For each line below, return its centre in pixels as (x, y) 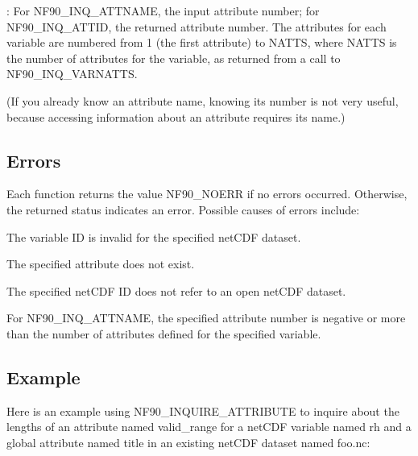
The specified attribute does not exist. (101, 264)
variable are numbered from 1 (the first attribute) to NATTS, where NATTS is (202, 42)
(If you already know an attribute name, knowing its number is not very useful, (203, 100)
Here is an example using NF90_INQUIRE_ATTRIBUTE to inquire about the (203, 410)
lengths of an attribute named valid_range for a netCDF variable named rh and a (209, 427)
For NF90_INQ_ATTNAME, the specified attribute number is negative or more (206, 318)
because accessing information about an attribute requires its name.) (176, 116)
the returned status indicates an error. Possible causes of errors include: (183, 209)
